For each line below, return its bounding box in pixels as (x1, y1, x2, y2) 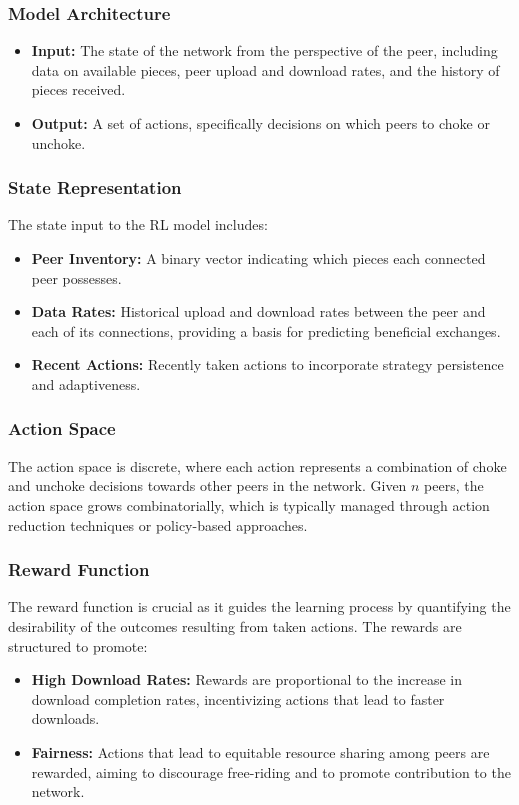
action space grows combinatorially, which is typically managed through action (8, 494, 490, 515)
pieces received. (31, 79, 126, 100)
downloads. (31, 708, 100, 729)
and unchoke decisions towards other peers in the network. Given (8, 475, 407, 496)
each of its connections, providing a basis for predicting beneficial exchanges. (31, 320, 501, 341)
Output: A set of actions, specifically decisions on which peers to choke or (31, 113, 490, 133)
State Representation (8, 175, 182, 200)
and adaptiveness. (31, 373, 141, 394)
